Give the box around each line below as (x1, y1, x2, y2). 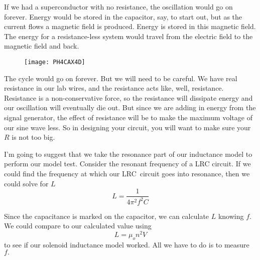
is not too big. (12, 132, 55, 142)
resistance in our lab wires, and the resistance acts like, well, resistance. (4, 83, 224, 93)
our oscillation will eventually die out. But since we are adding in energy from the (4, 102, 256, 113)
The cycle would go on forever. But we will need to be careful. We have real (4, 73, 237, 83)
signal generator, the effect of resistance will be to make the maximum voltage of (4, 112, 252, 122)
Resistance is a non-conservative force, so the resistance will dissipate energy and (4, 92, 253, 103)
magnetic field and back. (4, 41, 79, 51)
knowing (218, 210, 244, 221)
